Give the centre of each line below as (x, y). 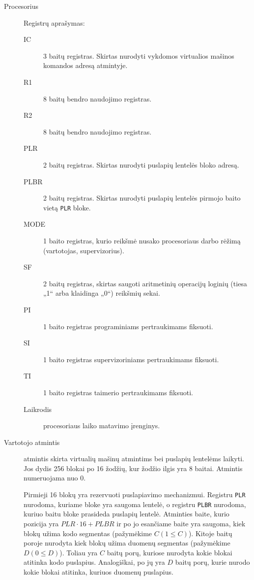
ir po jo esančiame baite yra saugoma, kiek (181, 523)
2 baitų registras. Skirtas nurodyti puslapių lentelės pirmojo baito (142, 198)
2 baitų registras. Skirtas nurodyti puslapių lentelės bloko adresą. (141, 164)
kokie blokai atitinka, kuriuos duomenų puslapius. (99, 571)
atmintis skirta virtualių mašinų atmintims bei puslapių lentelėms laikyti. (134, 459)
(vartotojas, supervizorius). (84, 250)
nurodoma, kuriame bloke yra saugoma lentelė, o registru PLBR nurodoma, (135, 504)
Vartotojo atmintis (32, 442)
